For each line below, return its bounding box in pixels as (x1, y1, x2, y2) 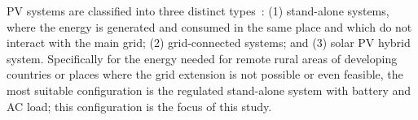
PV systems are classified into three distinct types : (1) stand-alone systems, (7, 2, 389, 19)
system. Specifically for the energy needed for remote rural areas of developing (7, 49, 398, 66)
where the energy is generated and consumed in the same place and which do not (7, 18, 412, 35)
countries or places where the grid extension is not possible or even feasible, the (7, 66, 403, 83)
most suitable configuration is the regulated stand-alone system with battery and (7, 81, 411, 98)
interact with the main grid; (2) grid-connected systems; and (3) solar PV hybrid (7, 34, 411, 51)
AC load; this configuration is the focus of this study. (7, 97, 272, 114)
